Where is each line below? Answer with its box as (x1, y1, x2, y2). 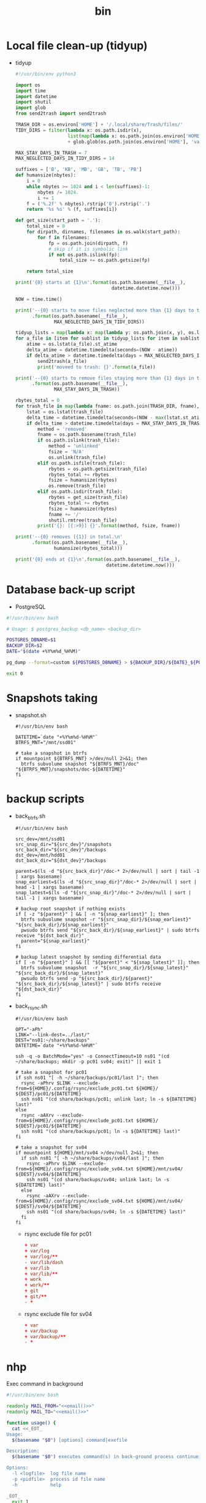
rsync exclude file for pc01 (24, 1230, 92, 1238)
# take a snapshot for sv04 (15, 1144, 87, 1151)
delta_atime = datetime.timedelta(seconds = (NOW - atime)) (26, 347, 178, 353)
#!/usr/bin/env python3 (15, 70, 77, 77)
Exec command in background (6, 1380, 84, 1388)
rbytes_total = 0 (15, 397, 60, 404)
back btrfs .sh (15, 812, 46, 821)
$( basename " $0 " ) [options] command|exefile (12, 1437, 128, 1443)
